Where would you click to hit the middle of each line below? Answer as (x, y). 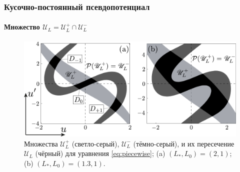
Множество (22, 27)
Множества (41, 143)
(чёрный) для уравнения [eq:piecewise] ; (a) (100, 153)
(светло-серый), (95, 143)
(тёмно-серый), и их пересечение (184, 143)
